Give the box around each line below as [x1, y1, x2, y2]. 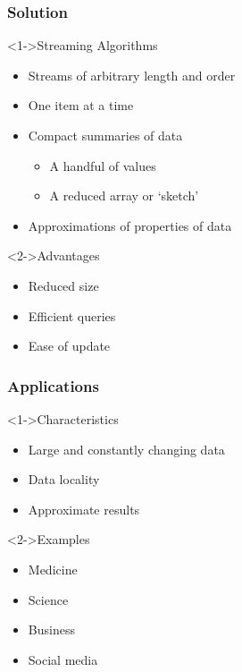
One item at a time [28, 96, 134, 115]
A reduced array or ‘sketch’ [49, 186, 199, 205]
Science [28, 590, 69, 608]
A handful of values [49, 156, 156, 174]
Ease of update [28, 336, 111, 355]
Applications [7, 374, 99, 396]
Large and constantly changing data [28, 439, 225, 458]
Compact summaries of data [28, 126, 183, 144]
